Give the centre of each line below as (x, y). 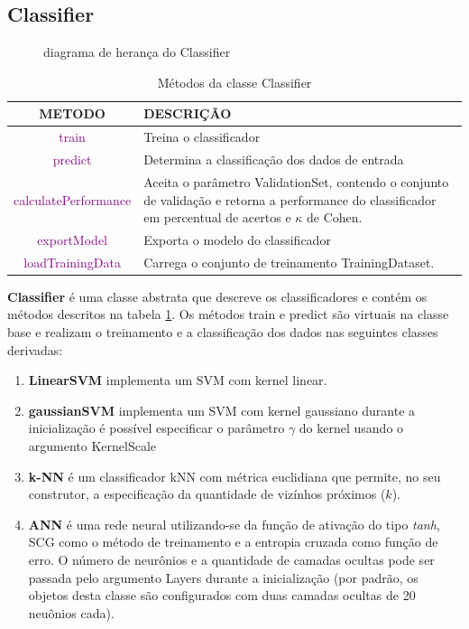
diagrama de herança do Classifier (137, 52)
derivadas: (35, 349)
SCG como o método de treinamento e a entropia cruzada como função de (233, 542)
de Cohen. (335, 217)
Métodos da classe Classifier (234, 82)
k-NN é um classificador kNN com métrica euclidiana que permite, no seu (234, 476)
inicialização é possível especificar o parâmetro (156, 428)
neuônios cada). (71, 612)
